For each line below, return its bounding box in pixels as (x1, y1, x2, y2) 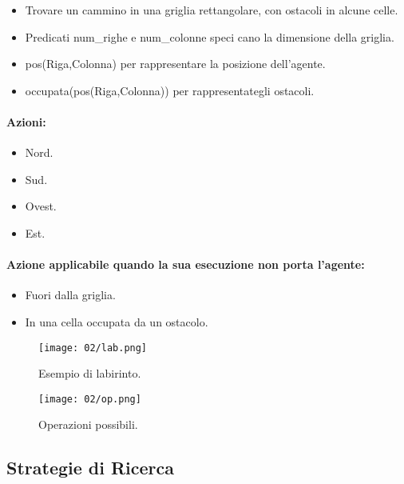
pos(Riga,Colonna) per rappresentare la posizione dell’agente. (25, 55, 326, 72)
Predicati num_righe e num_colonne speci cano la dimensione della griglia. (25, 28, 394, 45)
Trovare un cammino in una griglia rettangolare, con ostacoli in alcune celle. (25, 2, 398, 18)
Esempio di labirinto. (38, 365, 141, 382)
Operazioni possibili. (38, 416, 138, 433)
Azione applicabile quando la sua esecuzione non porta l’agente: (6, 256, 365, 273)
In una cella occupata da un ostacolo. (25, 313, 208, 330)
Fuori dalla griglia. (25, 286, 116, 303)
